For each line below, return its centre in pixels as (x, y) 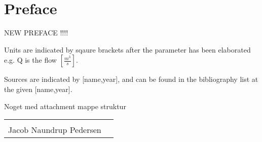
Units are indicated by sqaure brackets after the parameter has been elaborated (127, 49)
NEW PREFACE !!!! (36, 33)
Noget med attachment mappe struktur (65, 106)
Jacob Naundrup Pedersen (55, 130)
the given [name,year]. (38, 89)
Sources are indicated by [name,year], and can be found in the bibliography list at (131, 79)
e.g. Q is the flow (30, 60)
